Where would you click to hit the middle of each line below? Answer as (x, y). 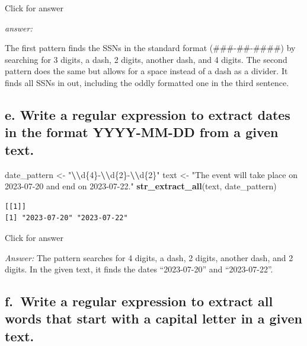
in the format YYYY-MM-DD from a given (142, 132)
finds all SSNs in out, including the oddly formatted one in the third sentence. (147, 82)
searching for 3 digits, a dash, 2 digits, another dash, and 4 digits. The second (146, 59)
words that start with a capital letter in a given (153, 318)
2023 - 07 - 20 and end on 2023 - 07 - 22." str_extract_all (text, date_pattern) (141, 186)
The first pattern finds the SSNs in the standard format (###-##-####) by (150, 48)
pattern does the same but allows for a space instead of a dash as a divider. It (146, 71)
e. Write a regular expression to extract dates (148, 114)
